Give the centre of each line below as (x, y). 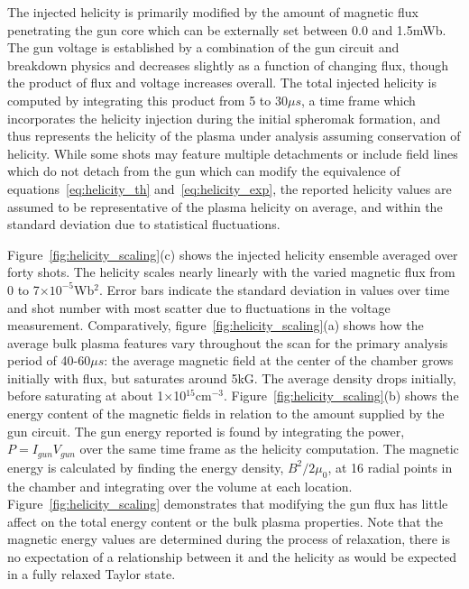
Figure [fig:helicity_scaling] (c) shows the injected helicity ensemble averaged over (233, 254)
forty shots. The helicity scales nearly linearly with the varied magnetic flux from (231, 272)
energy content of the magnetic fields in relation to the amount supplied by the (226, 414)
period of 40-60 (49, 360)
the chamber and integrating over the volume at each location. (180, 486)
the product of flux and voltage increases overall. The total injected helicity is (222, 83)
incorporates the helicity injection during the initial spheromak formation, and (224, 118)
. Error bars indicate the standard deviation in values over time (274, 289)
